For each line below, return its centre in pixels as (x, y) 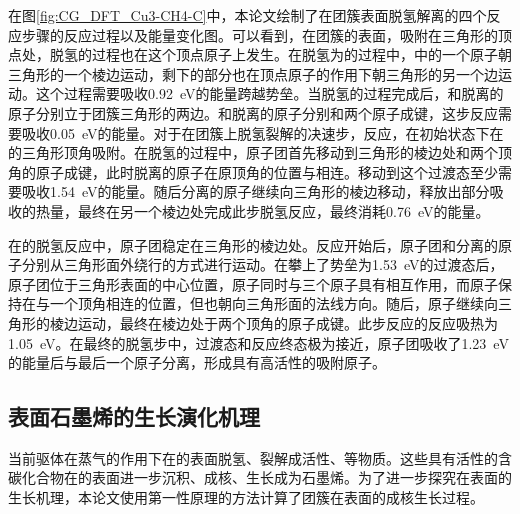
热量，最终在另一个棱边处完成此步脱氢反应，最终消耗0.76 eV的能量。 (262, 210)
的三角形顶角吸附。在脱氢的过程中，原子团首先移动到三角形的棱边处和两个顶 (260, 152)
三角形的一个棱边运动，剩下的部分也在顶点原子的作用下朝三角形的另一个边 (253, 73)
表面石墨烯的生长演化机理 (134, 416)
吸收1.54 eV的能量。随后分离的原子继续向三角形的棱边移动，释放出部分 (255, 191)
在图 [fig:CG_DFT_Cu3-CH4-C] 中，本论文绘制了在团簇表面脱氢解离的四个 (247, 15)
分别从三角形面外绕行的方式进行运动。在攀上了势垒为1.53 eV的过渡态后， (262, 264)
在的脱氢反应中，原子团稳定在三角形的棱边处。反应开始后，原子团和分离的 (253, 244)
